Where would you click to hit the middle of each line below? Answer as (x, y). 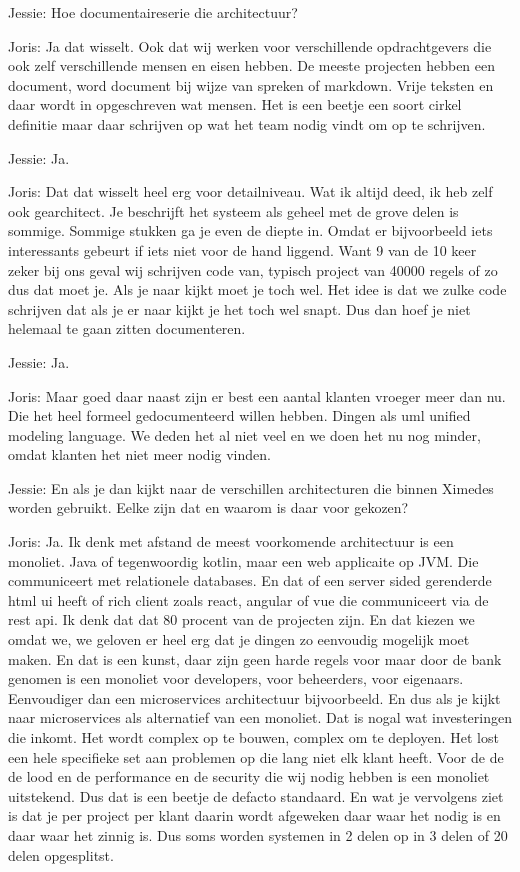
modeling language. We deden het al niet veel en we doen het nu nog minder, (244, 434)
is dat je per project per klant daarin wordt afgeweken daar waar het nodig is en (254, 815)
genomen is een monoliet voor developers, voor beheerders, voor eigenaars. (236, 678)
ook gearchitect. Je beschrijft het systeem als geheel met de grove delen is (233, 210)
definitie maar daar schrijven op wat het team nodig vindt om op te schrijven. (247, 123)
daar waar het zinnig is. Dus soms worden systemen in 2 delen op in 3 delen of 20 (258, 834)
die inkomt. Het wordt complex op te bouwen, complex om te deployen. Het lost (253, 737)
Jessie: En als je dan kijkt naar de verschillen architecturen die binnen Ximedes (251, 487)
